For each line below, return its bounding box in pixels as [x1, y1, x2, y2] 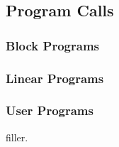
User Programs [6, 102, 93, 119]
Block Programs [6, 36, 99, 54]
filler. [6, 129, 28, 144]
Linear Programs [6, 69, 104, 87]
